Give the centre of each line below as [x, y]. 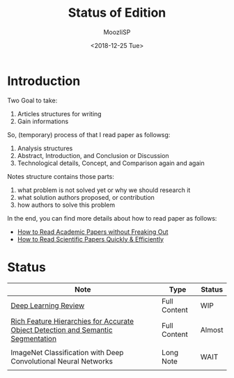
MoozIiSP [117, 32]
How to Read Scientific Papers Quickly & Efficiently [91, 239]
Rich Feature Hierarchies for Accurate [72, 321]
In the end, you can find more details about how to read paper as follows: [112, 218]
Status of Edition [117, 13]
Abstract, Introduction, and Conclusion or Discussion [93, 155]
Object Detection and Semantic [62, 330]
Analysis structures [45, 148]
